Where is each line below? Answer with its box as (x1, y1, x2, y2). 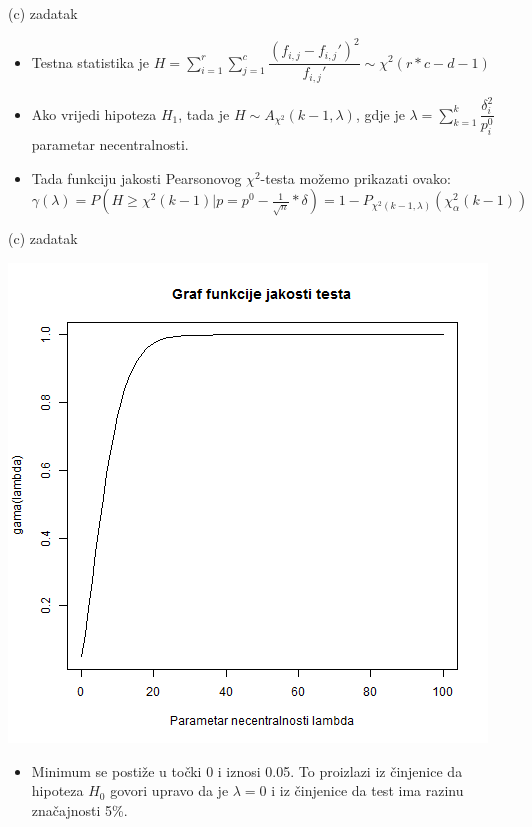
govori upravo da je (110, 780, 229, 801)
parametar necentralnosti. (31, 134, 189, 155)
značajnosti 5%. (31, 799, 128, 820)
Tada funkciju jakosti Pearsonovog (31, 167, 242, 188)
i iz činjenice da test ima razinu (271, 780, 464, 801)
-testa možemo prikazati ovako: (260, 167, 451, 188)
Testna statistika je (31, 51, 150, 72)
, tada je (178, 103, 230, 124)
